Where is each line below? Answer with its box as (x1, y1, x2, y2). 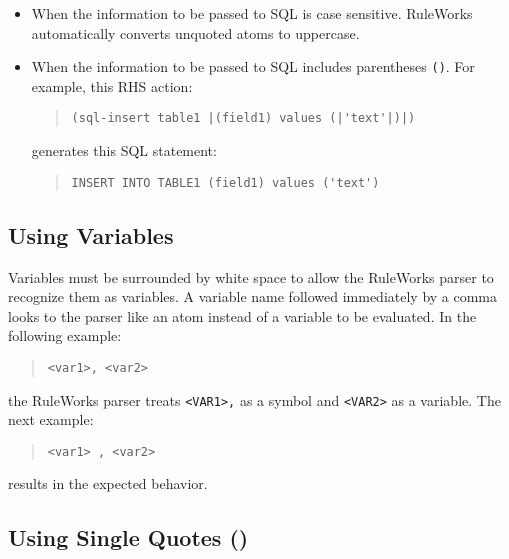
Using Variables (8, 219, 174, 250)
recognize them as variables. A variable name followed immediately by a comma (8, 286, 498, 307)
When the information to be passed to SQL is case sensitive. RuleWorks (31, 3, 473, 23)
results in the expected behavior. (8, 473, 208, 494)
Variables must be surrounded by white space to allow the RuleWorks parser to (8, 266, 494, 287)
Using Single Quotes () (8, 522, 249, 553)
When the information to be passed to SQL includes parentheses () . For (31, 56, 475, 77)
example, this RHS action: (31, 75, 193, 96)
